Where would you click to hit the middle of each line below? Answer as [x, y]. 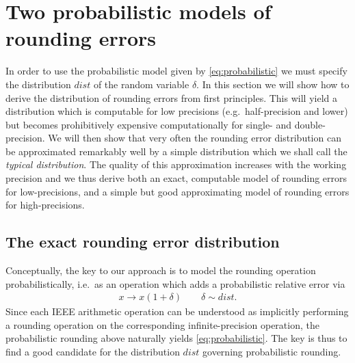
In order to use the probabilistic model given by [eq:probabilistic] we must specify [176, 71]
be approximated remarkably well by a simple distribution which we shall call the [176, 151]
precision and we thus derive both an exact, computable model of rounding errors [176, 178]
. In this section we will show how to [273, 84]
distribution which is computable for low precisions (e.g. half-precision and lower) [177, 111]
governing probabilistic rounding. [272, 352]
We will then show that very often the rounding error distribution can [195, 138]
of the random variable [141, 84]
